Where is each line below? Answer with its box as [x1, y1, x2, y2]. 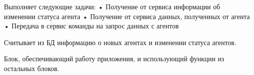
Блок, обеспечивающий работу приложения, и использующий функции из [4, 53, 225, 64]
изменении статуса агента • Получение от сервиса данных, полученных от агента [4, 11, 250, 21]
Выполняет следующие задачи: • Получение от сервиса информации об [4, 1, 220, 11]
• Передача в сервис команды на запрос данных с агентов [4, 21, 179, 31]
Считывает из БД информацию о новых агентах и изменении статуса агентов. [4, 37, 237, 47]
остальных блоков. [4, 63, 59, 73]
